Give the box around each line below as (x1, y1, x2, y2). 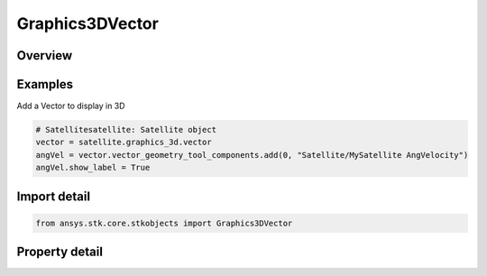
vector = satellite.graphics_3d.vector (35, 137, 212, 148)
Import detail (16, 189, 90, 204)
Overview (16, 48, 73, 63)
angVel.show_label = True (35, 162, 151, 173)
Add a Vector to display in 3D (16, 100, 125, 112)
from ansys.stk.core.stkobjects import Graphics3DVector (35, 217, 293, 228)
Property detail (16, 244, 104, 260)
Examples (16, 77, 74, 92)
